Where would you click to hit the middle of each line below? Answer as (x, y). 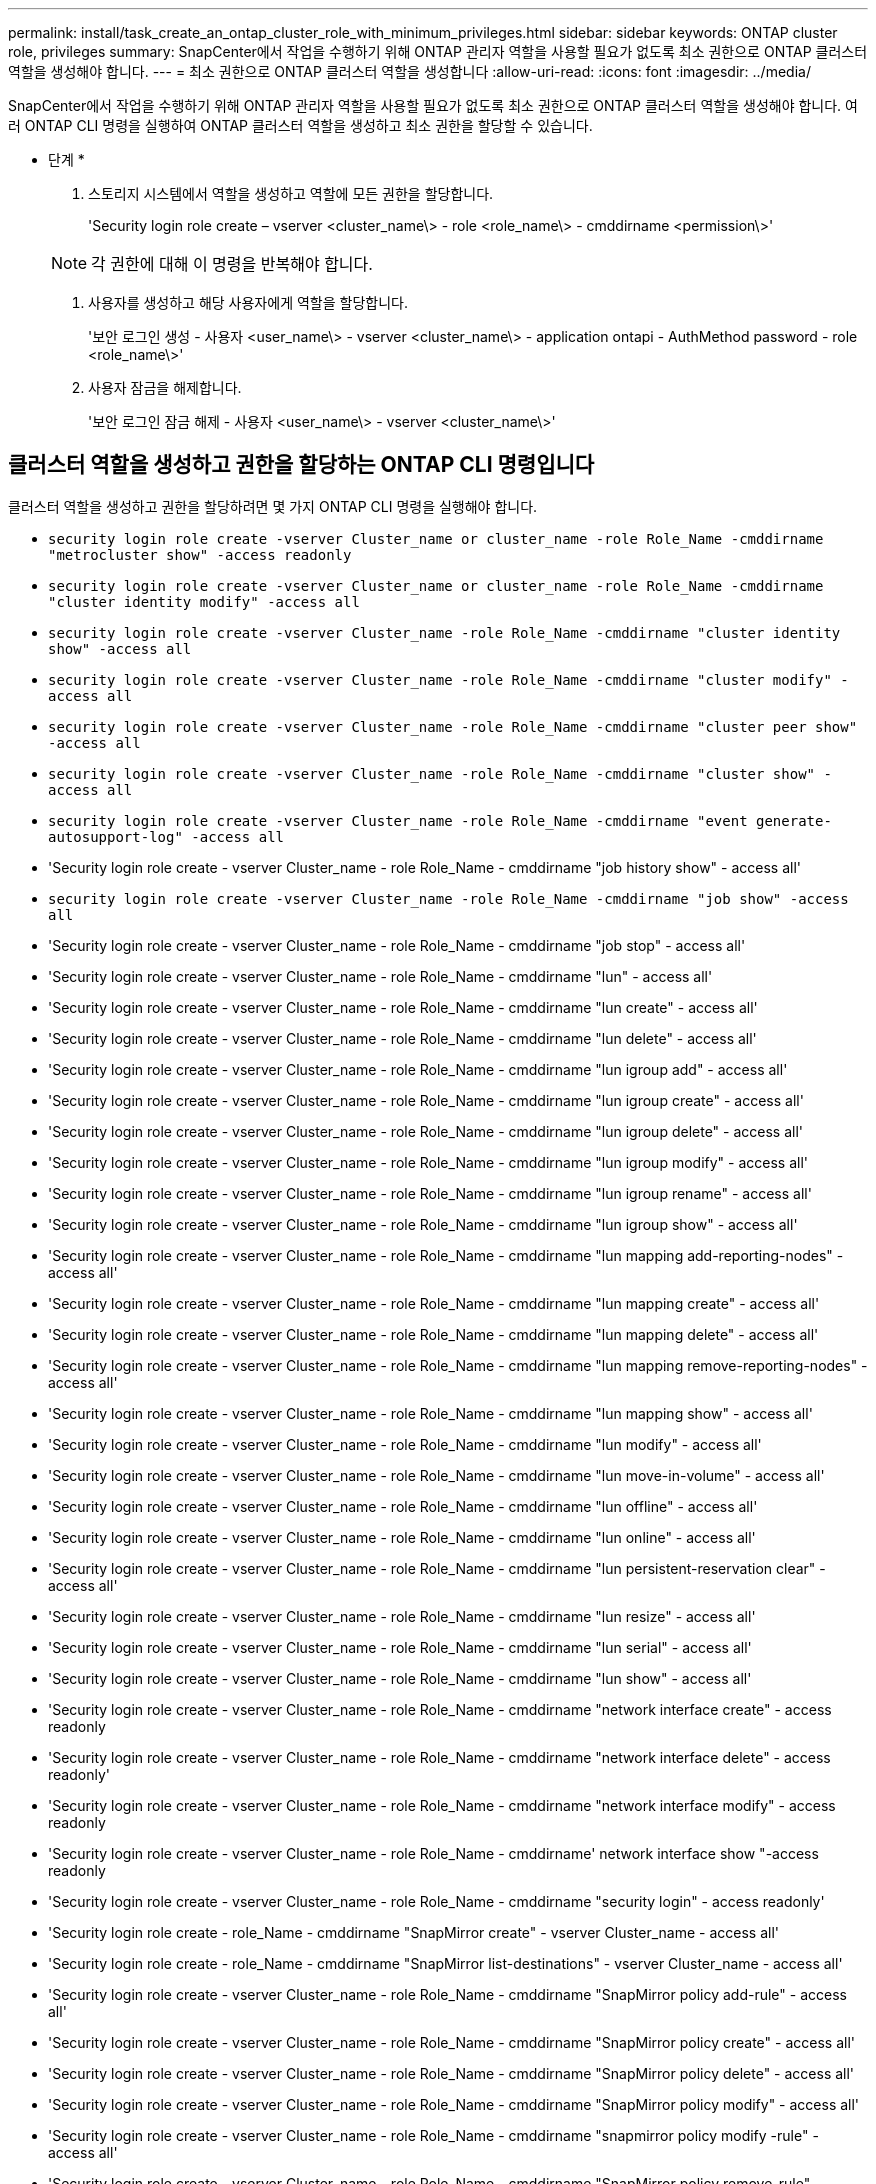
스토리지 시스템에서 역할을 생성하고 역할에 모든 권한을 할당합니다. (291, 193)
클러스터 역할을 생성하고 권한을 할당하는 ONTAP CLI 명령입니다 (301, 465)
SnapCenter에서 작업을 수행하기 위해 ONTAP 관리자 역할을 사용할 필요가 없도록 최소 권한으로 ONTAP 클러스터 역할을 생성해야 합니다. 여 (433, 105)
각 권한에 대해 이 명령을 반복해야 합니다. (232, 264)
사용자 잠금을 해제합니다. (165, 387)
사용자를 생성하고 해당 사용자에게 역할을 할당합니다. (248, 302)
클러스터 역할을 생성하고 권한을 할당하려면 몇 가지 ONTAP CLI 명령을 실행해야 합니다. (273, 506)
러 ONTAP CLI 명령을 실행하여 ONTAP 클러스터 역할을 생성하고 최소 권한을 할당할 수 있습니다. (300, 125)
